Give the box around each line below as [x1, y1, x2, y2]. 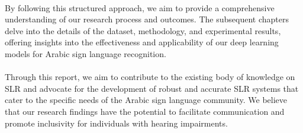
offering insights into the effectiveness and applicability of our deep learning [5, 36, 279, 48]
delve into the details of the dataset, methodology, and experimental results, [5, 24, 281, 36]
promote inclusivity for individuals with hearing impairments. [5, 117, 228, 129]
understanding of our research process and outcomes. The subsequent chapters [5, 13, 289, 25]
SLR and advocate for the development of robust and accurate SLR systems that [5, 82, 299, 94]
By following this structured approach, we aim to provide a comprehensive [5, 1, 275, 14]
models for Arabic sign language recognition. [5, 47, 166, 59]
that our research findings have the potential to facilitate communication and [5, 105, 285, 117]
